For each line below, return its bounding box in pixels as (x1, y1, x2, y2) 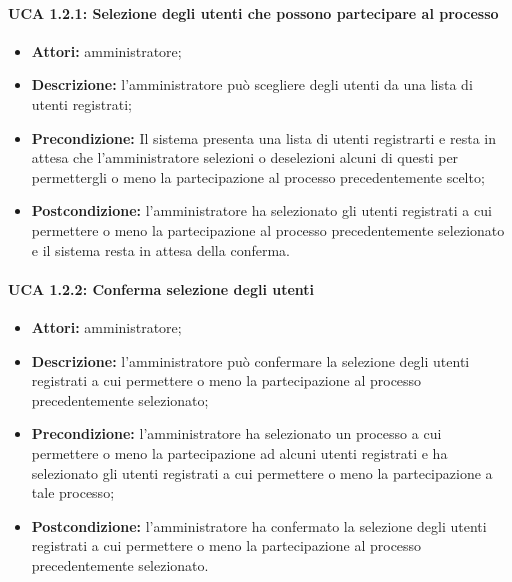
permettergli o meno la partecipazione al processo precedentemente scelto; (31, 166, 485, 187)
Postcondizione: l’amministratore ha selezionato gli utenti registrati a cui (31, 200, 492, 221)
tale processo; (31, 482, 115, 503)
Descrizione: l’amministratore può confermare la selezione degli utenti (31, 350, 470, 371)
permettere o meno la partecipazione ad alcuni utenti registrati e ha (31, 442, 448, 463)
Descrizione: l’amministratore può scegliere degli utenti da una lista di (31, 74, 473, 95)
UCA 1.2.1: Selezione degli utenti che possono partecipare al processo (8, 2, 499, 23)
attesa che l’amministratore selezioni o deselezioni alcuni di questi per (31, 147, 459, 168)
